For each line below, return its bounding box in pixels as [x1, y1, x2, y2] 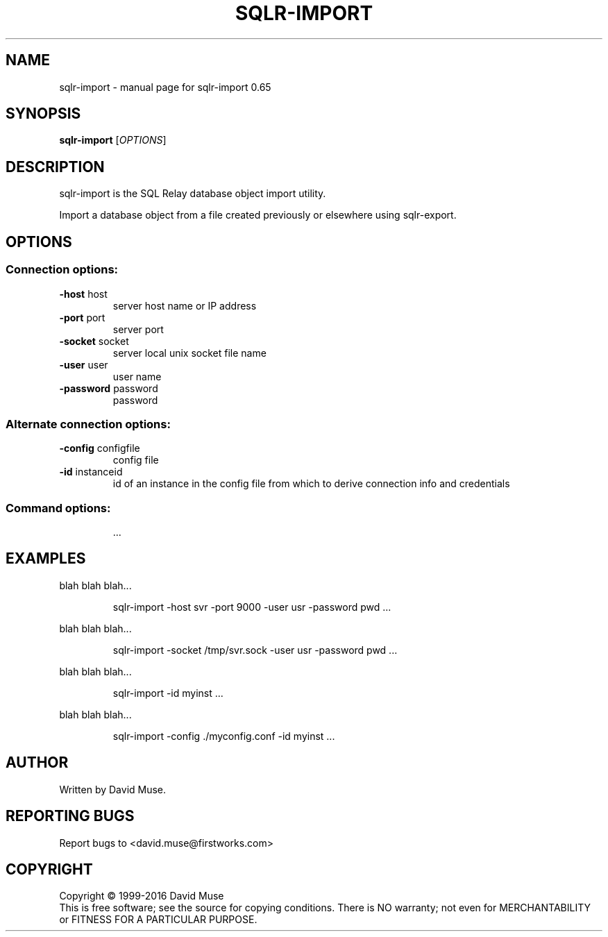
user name [112, 370, 162, 382]
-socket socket [59, 335, 129, 347]
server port [112, 323, 164, 335]
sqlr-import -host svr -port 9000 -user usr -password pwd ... [112, 600, 391, 613]
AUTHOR [6, 754, 69, 772]
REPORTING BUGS [6, 807, 135, 825]
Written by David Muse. [59, 783, 167, 795]
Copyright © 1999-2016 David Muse [59, 890, 224, 902]
